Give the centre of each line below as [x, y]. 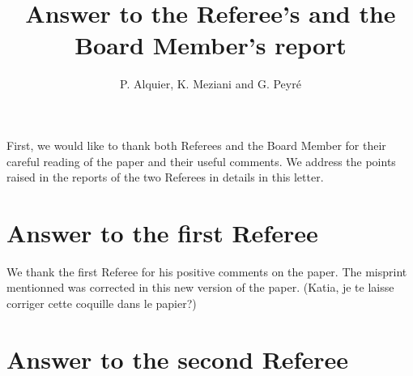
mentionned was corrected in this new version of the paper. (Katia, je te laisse [200, 287]
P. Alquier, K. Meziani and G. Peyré [211, 84]
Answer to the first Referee [162, 232]
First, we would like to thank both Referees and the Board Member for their [196, 145]
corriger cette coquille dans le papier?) [102, 303]
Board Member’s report [211, 45]
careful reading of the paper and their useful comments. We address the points [201, 161]
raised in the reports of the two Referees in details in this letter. [165, 177]
